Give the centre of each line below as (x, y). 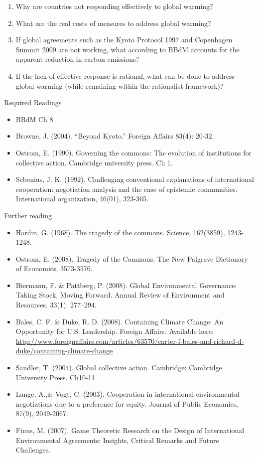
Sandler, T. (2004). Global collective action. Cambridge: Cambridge (119, 368)
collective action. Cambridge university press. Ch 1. (94, 162)
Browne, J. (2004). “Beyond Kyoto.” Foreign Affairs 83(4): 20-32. (115, 136)
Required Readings (33, 102)
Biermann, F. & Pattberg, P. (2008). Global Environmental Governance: (126, 285)
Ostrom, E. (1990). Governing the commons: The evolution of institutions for (134, 152)
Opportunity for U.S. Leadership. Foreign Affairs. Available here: (115, 331)
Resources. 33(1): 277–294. (56, 305)
